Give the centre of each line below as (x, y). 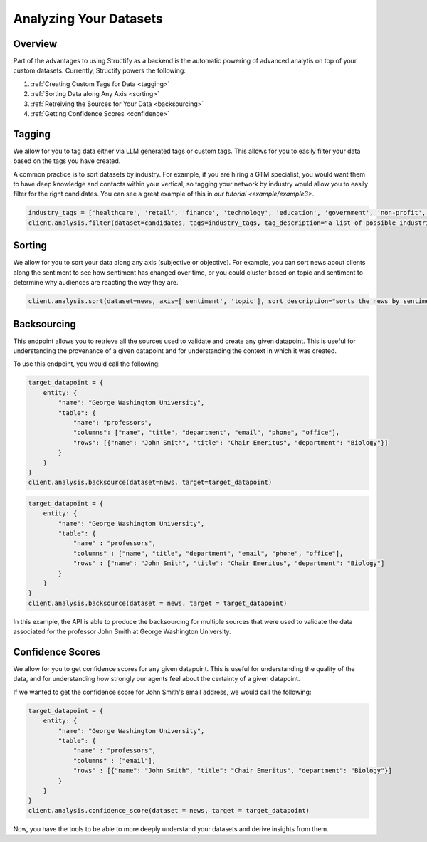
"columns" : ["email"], (115, 761)
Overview (35, 44)
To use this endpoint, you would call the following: (86, 364)
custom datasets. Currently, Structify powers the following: (100, 70)
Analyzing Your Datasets (88, 19)
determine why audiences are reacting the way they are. (96, 283)
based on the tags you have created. (67, 161)
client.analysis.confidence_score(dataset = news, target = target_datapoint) (169, 810)
